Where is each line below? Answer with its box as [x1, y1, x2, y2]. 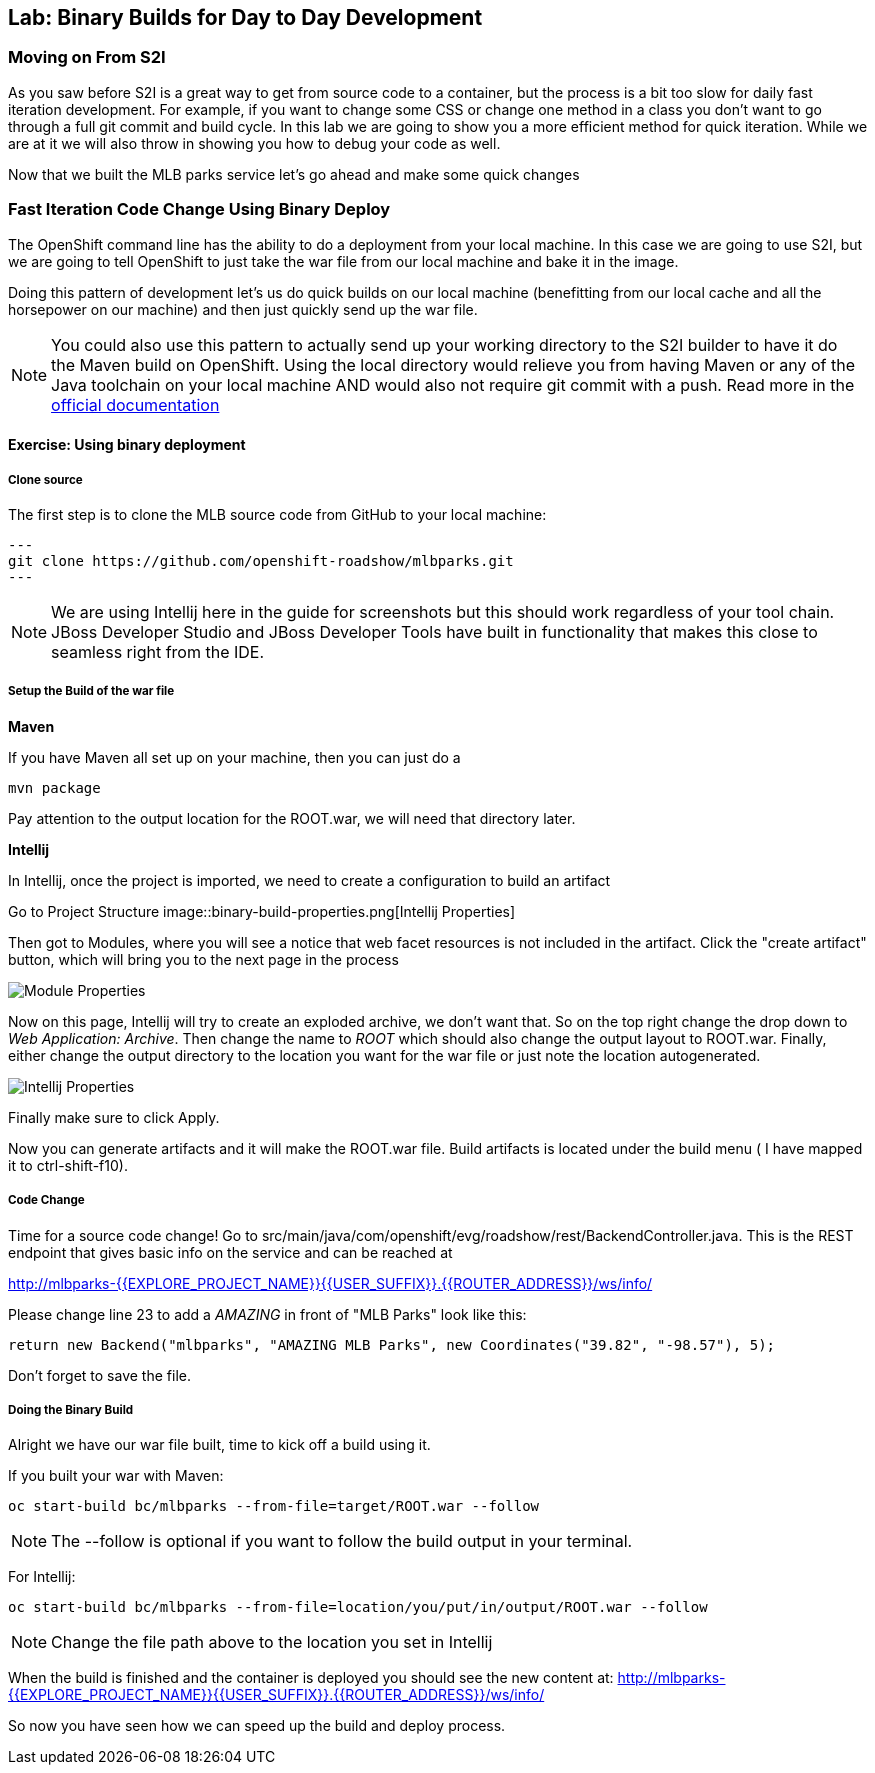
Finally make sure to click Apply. [8, 1108, 220, 1126]
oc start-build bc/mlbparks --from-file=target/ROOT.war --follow [8, 1498, 540, 1515]
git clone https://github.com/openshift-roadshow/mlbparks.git [8, 552, 514, 569]
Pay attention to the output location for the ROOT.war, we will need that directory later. [8, 809, 576, 827]
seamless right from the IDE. [51, 641, 265, 662]
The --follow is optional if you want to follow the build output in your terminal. [51, 1531, 633, 1552]
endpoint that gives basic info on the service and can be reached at [8, 1243, 453, 1261]
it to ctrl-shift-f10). [8, 1156, 128, 1174]
